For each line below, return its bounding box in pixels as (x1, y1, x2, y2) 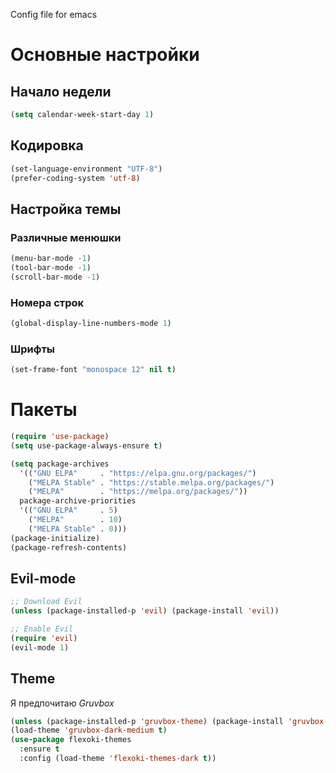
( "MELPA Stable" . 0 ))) (28, 524, 128, 534)
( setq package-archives (10, 459, 110, 469)
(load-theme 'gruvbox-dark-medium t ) (10, 725, 168, 736)
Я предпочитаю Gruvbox (10, 697, 115, 709)
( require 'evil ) (10, 633, 78, 643)
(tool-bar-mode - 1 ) (10, 263, 92, 273)
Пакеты (10, 399, 78, 421)
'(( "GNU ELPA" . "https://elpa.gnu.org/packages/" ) (19, 468, 257, 478)
